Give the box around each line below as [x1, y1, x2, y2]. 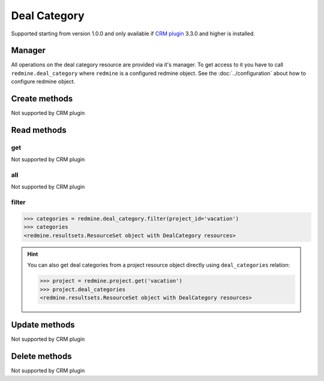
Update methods [11, 320, 75, 330]
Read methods [11, 125, 67, 135]
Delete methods [11, 351, 72, 362]
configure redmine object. [11, 78, 76, 85]
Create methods [11, 93, 73, 104]
